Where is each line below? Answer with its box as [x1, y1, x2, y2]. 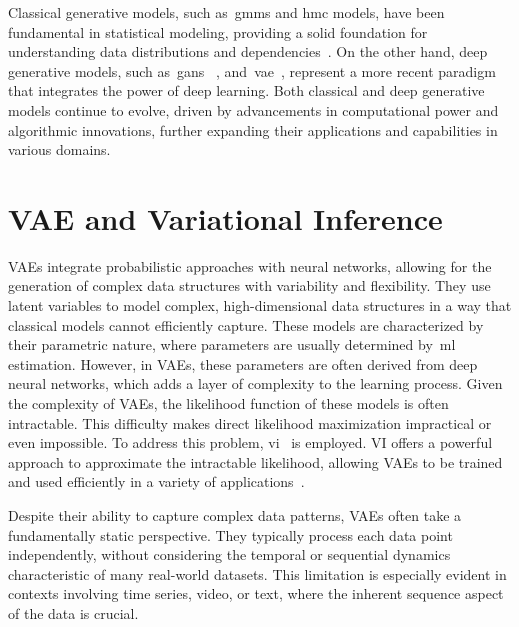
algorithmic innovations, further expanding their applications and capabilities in [8, 119, 498, 140]
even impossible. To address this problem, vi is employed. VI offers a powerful [8, 432, 493, 453]
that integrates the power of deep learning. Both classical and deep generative [8, 80, 485, 101]
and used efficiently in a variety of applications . [8, 471, 305, 492]
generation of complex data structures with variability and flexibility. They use [8, 275, 491, 296]
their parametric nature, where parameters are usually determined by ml [8, 334, 456, 355]
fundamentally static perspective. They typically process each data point [8, 524, 453, 545]
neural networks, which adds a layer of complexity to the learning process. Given [8, 373, 503, 394]
